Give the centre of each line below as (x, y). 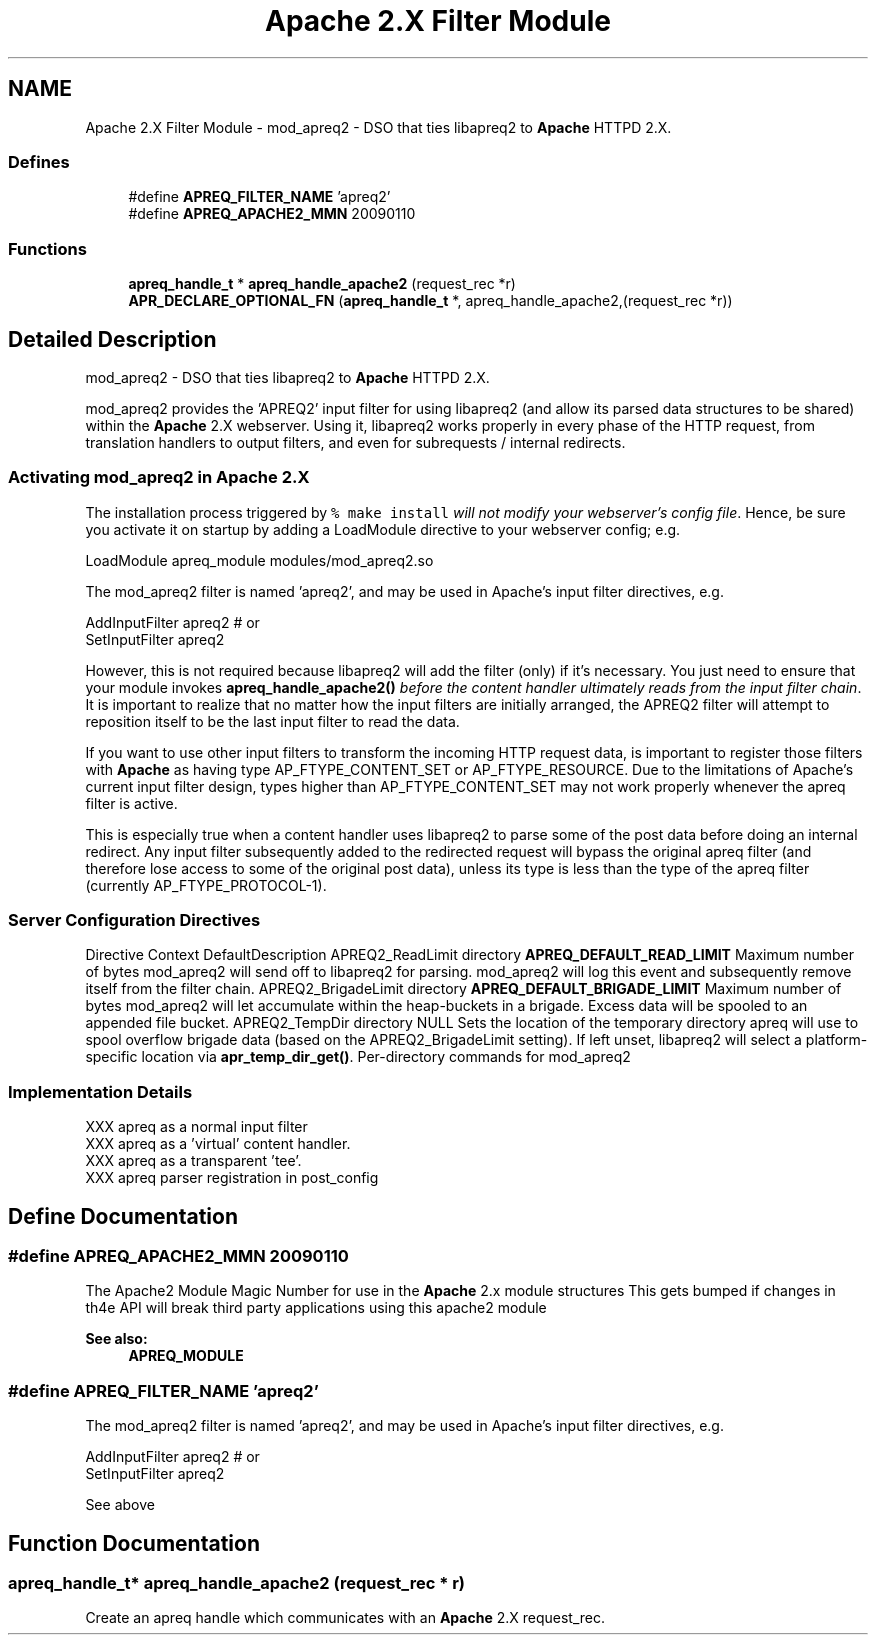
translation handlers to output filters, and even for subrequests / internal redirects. (355, 442)
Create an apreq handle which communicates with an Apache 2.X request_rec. (345, 1618)
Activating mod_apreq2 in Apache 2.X (159, 477)
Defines (39, 161)
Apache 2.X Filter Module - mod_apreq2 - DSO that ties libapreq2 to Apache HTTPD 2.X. (378, 127)
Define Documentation (123, 1216)
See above (120, 1505)
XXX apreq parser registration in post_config (232, 1178)
